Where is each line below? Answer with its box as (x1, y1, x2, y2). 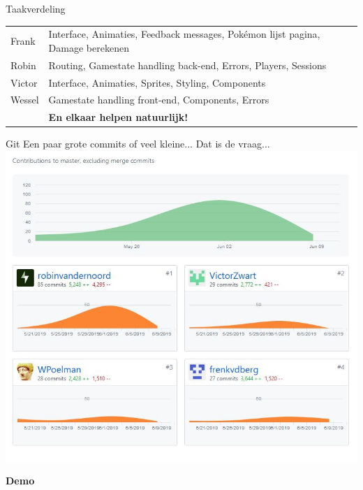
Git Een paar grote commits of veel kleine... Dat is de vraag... (6, 136, 270, 151)
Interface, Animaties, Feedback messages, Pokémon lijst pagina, (48, 27, 320, 41)
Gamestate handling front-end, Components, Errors (48, 92, 269, 107)
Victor (10, 75, 38, 89)
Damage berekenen (48, 40, 129, 55)
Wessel (10, 92, 39, 107)
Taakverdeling (6, 1, 66, 15)
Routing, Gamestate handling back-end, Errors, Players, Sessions (48, 57, 327, 72)
